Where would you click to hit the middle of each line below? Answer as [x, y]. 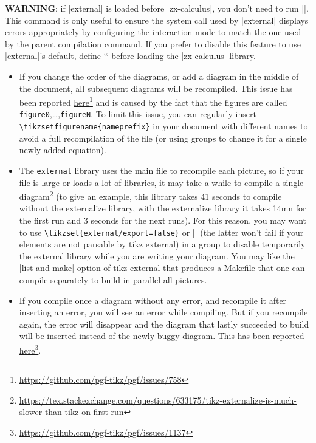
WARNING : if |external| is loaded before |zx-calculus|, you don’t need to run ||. [157, 8]
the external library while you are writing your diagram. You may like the [157, 256]
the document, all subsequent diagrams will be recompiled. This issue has [156, 88]
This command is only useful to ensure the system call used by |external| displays [157, 20]
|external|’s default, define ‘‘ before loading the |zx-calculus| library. [130, 56]
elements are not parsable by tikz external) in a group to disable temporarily [162, 244]
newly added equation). [63, 150]
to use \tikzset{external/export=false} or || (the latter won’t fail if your [161, 232]
